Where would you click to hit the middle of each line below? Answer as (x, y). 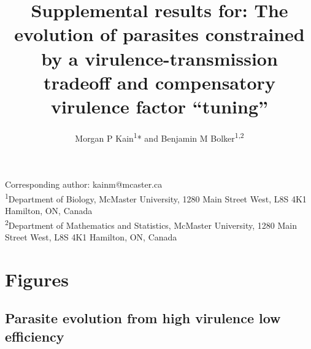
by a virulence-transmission (159, 58)
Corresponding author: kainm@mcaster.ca (84, 184)
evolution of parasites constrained (159, 34)
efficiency (35, 336)
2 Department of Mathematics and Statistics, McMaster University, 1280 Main (151, 224)
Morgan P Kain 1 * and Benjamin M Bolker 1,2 (159, 137)
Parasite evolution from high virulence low (143, 318)
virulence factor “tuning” (159, 106)
